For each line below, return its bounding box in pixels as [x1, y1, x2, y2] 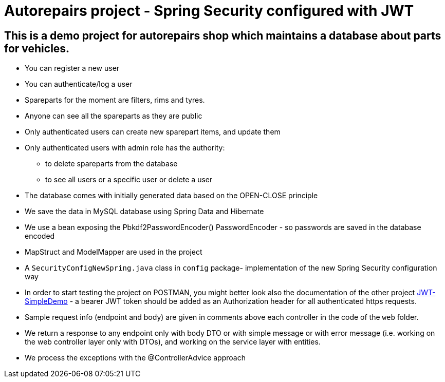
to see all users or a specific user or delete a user [45, 175, 213, 184]
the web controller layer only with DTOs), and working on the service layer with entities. [25, 337, 321, 347]
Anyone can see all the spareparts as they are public [25, 111, 202, 121]
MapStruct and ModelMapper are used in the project [25, 247, 202, 257]
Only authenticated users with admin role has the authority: [25, 143, 225, 152]
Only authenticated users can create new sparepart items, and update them [25, 127, 281, 137]
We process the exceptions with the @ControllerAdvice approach [25, 353, 246, 362]
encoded [25, 232, 55, 241]
